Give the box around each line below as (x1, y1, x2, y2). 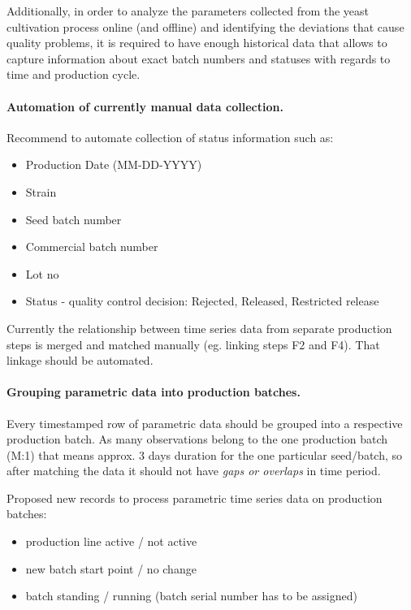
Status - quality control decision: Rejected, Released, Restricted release (25, 292, 379, 309)
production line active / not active (25, 533, 197, 550)
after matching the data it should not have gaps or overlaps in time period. (6, 462, 381, 479)
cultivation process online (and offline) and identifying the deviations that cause (6, 18, 405, 35)
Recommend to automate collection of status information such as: (6, 128, 334, 145)
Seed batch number (25, 210, 122, 227)
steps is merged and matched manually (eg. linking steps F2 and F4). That (6, 335, 380, 353)
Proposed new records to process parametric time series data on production (6, 489, 383, 506)
